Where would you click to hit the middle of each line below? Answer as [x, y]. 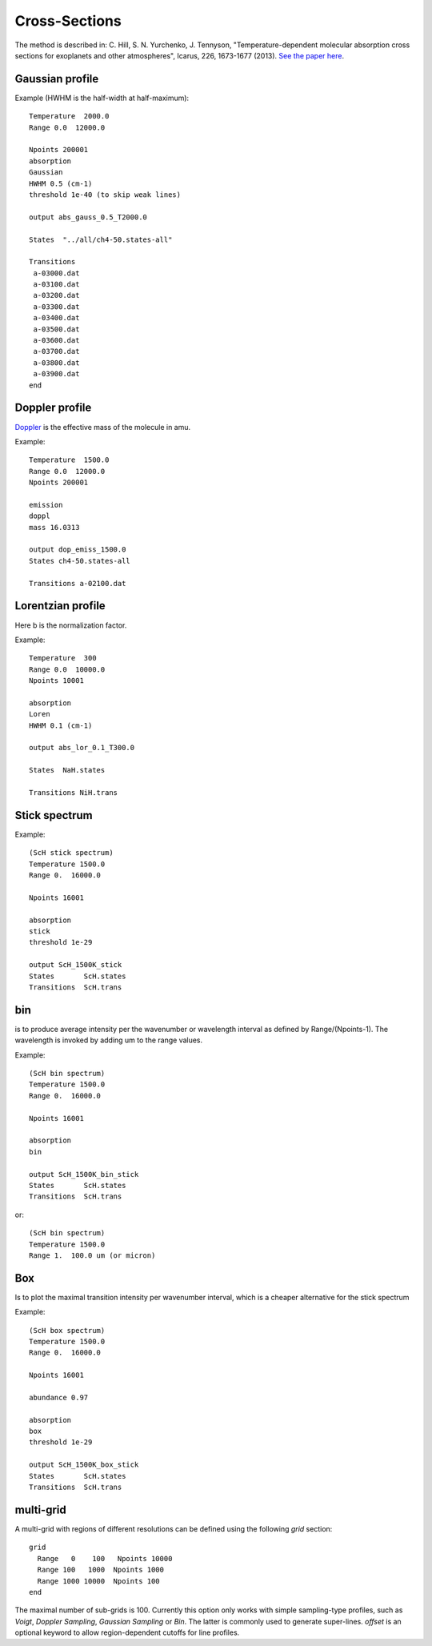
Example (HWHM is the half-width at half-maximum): [102, 98]
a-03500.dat [56, 329]
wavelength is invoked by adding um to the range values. [109, 1040]
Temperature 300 [63, 658]
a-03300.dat [56, 307]
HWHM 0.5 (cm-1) [61, 183]
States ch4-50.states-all [80, 561]
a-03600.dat [56, 341]
